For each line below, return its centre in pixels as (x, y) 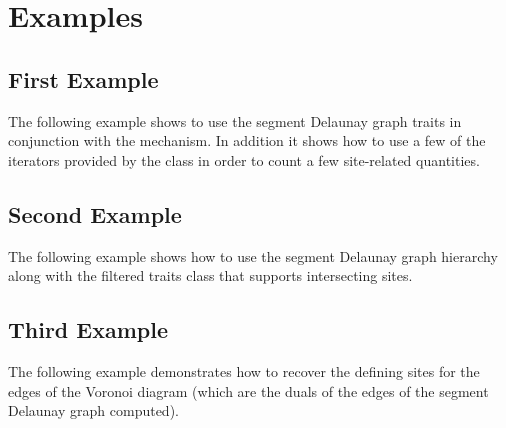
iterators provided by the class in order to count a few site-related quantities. (244, 159)
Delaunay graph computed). (93, 410)
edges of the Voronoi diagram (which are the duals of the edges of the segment (248, 390)
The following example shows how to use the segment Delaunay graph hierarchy (253, 255)
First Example (83, 78)
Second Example (95, 213)
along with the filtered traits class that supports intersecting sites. (210, 275)
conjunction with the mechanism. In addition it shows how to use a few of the (247, 140)
